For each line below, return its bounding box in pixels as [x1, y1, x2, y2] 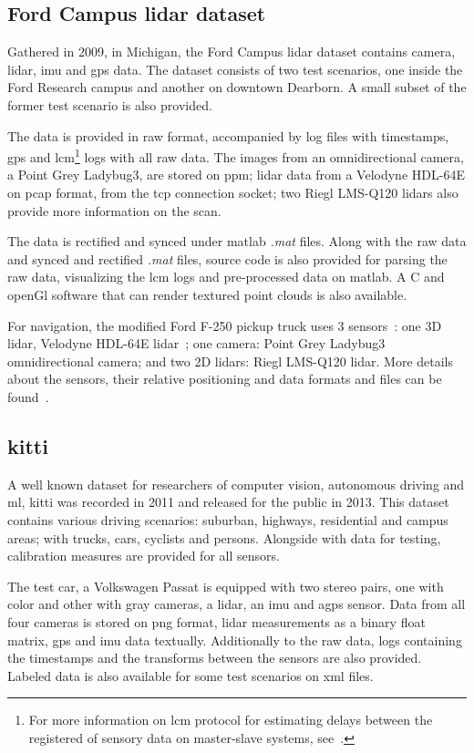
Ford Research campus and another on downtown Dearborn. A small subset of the [7, 77, 467, 97]
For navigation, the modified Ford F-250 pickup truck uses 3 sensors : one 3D [7, 315, 442, 335]
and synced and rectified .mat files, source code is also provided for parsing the [7, 249, 448, 268]
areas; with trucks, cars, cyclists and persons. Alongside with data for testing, [7, 528, 441, 547]
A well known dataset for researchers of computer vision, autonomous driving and [7, 474, 465, 493]
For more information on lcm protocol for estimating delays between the [28, 710, 433, 729]
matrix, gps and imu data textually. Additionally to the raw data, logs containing [7, 630, 462, 649]
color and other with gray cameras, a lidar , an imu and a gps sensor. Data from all [7, 594, 466, 614]
